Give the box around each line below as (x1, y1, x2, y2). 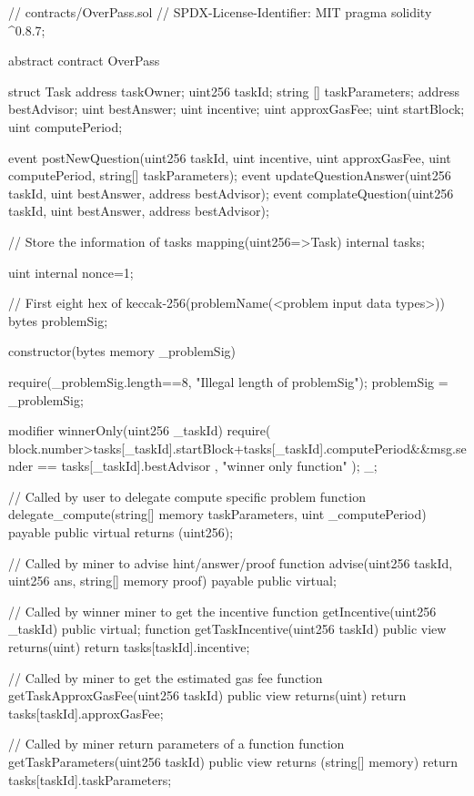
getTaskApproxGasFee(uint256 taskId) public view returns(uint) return (8, 686, 407, 705)
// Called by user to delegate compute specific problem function (8, 486, 366, 505)
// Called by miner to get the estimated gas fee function (8, 668, 323, 687)
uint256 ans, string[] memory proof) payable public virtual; (8, 571, 337, 590)
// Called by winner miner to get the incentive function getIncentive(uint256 (8, 601, 437, 620)
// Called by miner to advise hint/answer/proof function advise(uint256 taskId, (8, 553, 453, 572)
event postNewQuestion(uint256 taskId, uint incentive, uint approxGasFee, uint (8, 148, 451, 167)
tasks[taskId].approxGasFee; (8, 703, 164, 722)
